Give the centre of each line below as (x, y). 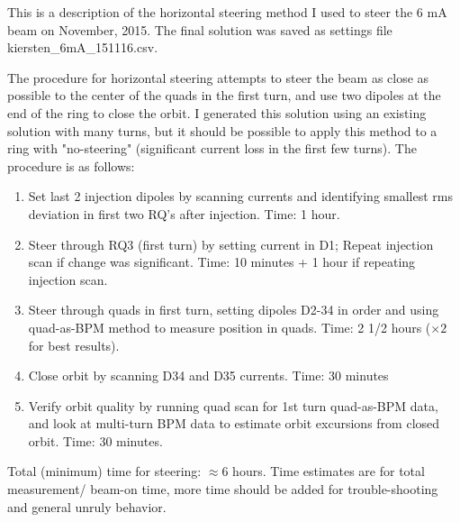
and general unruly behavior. (87, 506)
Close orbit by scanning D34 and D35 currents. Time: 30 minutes (208, 375)
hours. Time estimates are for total (329, 471)
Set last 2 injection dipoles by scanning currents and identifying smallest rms (241, 196)
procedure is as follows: (71, 165)
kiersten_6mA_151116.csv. (83, 47)
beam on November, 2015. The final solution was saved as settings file (200, 29)
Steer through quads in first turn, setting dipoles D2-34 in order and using (234, 310)
